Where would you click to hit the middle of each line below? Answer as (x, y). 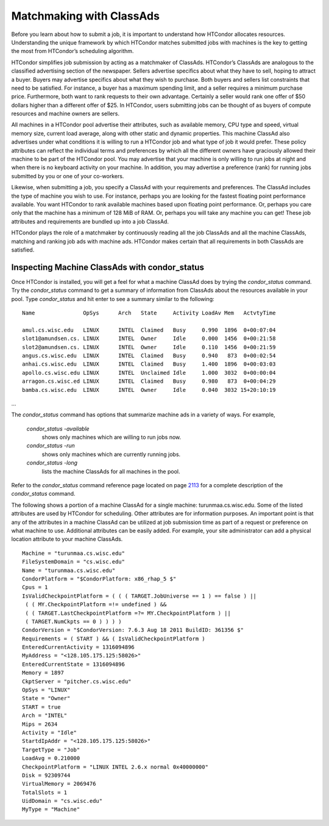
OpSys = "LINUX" (46, 690)
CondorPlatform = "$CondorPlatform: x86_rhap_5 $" (99, 579)
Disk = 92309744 (46, 775)
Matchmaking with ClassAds (85, 16)
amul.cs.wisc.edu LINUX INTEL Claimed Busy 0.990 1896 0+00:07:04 (149, 330)
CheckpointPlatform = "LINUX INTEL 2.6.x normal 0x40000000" (115, 767)
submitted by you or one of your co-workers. (68, 176)
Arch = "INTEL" (45, 716)
